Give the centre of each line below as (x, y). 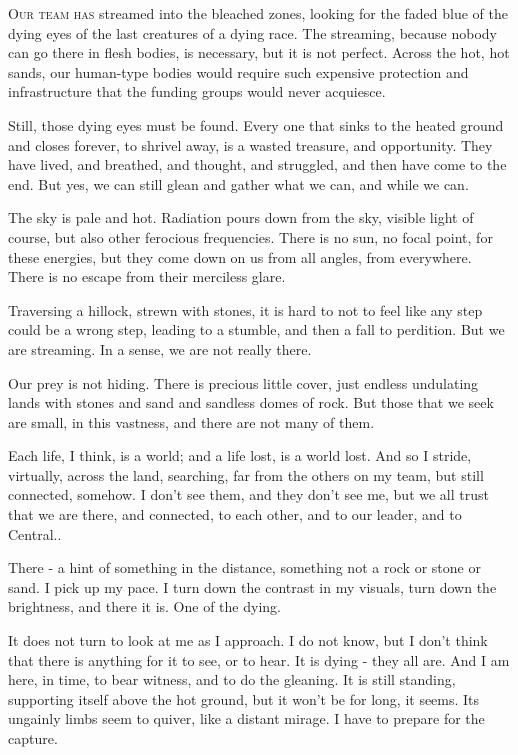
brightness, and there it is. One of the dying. (144, 606)
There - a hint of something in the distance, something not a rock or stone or (244, 567)
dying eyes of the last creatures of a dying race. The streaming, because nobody (252, 32)
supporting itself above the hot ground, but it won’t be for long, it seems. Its (244, 698)
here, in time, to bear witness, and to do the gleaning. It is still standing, (232, 679)
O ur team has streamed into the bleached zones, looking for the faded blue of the (258, 13)
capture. (33, 738)
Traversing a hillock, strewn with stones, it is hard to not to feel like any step (245, 309)
